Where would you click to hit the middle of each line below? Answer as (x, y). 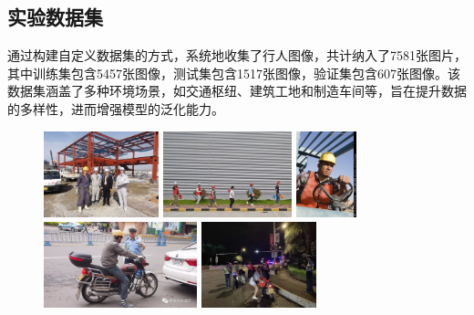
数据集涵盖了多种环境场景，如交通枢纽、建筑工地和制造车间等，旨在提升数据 (237, 91)
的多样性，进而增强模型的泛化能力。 (116, 108)
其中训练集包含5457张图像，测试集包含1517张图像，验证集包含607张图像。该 (234, 73)
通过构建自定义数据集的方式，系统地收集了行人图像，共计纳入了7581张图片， (237, 55)
